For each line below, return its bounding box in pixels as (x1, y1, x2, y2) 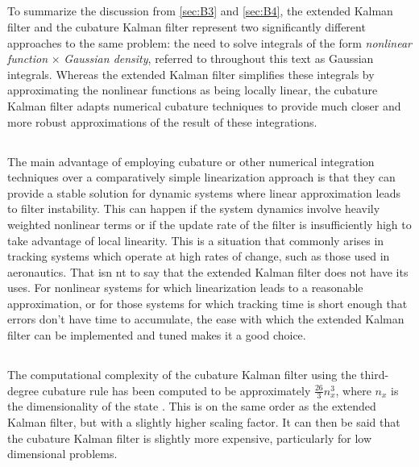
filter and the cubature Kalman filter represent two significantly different (7, 18, 366, 35)
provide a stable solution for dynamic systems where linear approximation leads (7, 184, 400, 201)
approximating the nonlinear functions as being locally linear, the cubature (7, 81, 378, 98)
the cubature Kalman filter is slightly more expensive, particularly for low (7, 429, 371, 446)
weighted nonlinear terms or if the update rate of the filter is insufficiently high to (7, 215, 412, 232)
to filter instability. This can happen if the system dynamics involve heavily (7, 200, 380, 217)
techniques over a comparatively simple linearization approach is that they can (7, 169, 396, 186)
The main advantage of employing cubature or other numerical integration (7, 152, 375, 169)
